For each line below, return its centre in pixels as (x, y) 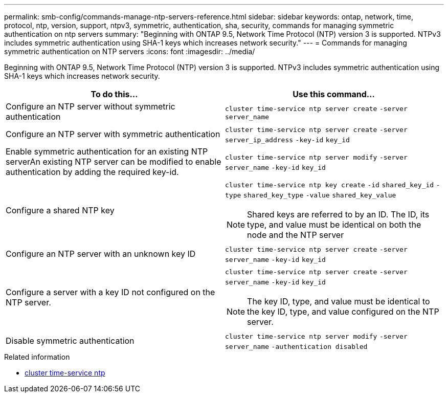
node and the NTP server (296, 235)
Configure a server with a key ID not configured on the (110, 292)
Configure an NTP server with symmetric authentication (113, 134)
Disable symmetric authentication (70, 341)
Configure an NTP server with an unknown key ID (101, 254)
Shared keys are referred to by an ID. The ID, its (338, 214)
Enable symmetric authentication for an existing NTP (107, 151)
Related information (37, 357)
